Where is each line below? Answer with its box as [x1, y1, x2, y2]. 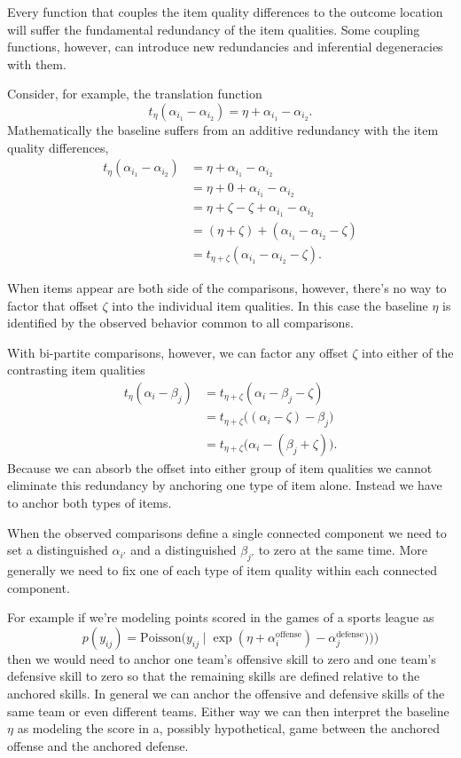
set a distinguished [7, 541, 108, 559]
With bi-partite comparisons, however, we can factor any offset [7, 343, 348, 361]
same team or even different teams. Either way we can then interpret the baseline [7, 701, 449, 720]
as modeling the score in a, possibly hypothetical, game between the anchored [17, 719, 440, 738]
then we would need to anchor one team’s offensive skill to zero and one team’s [7, 649, 436, 667]
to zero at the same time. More [258, 541, 427, 559]
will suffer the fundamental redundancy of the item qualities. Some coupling [7, 20, 420, 38]
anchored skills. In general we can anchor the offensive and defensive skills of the [7, 684, 445, 703]
